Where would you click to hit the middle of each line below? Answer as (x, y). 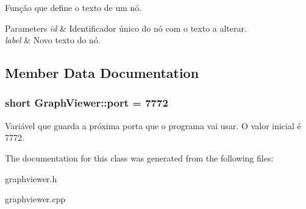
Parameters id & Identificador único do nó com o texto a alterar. (126, 28)
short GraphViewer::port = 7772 (87, 103)
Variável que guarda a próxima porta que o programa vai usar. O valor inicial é (153, 125)
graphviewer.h (31, 178)
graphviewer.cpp (35, 199)
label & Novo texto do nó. (53, 40)
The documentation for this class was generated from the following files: (139, 158)
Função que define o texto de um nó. (73, 7)
